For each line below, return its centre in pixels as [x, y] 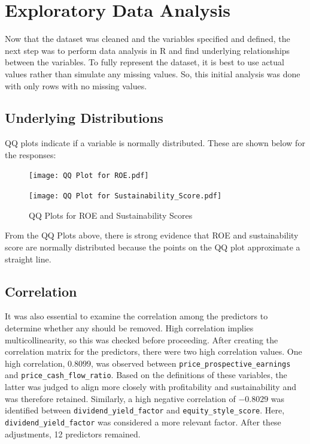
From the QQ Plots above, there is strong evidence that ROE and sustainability [152, 235]
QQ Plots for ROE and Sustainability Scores [111, 215]
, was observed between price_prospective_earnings [191, 363]
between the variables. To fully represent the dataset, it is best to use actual [145, 62]
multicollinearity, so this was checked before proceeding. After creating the [142, 339]
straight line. [28, 259]
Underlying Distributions [84, 118]
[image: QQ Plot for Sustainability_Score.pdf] [125, 196]
